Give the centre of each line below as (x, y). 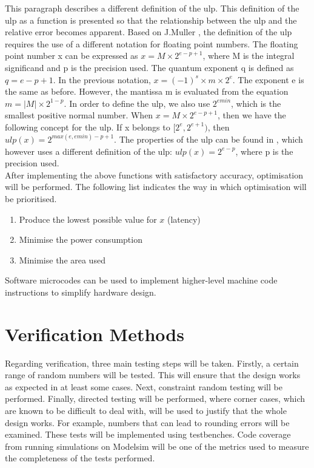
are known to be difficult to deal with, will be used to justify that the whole (146, 410)
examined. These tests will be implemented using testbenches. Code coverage (148, 434)
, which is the (256, 103)
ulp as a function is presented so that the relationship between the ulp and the (151, 20)
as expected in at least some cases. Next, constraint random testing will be (144, 386)
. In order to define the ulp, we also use (137, 103)
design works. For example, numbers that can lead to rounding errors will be (147, 422)
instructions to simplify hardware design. (81, 292)
